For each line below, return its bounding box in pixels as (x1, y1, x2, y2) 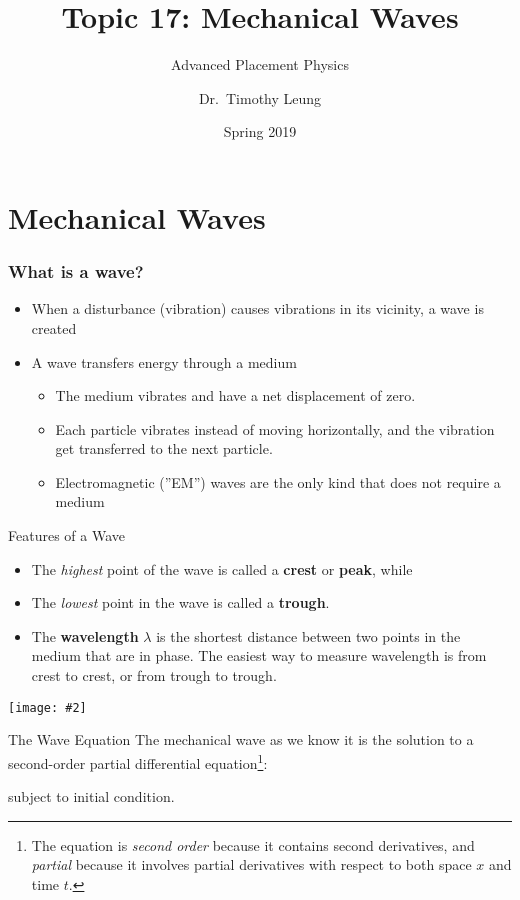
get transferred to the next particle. (55, 438, 273, 459)
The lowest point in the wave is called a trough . (31, 592, 330, 613)
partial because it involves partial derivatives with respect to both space (31, 854, 472, 875)
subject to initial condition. (8, 786, 175, 807)
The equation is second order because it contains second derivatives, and (31, 834, 475, 855)
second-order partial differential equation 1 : (8, 749, 268, 773)
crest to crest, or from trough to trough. (31, 665, 277, 686)
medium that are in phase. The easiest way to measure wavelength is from (31, 645, 487, 666)
